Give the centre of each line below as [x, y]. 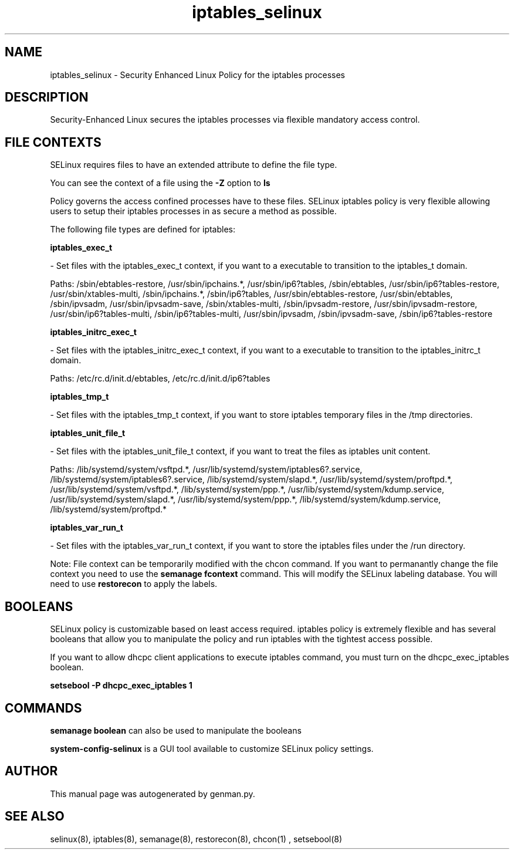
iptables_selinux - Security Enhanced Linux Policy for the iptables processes [198, 75]
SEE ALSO [35, 816]
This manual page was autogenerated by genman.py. [153, 794]
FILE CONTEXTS [53, 142]
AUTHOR [31, 771]
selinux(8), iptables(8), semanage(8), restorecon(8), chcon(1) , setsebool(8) [196, 839]
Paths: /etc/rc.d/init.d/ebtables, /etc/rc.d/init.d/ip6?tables [160, 379]
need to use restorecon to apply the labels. [134, 584]
